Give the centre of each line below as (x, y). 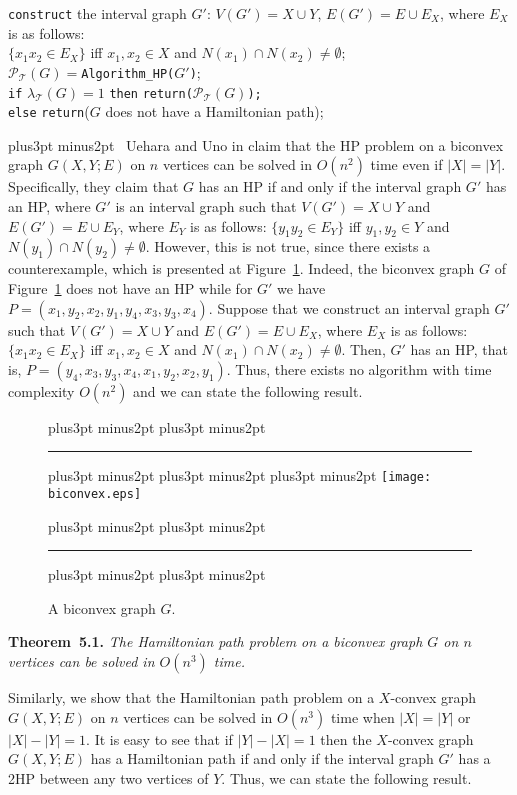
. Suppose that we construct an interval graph (349, 307)
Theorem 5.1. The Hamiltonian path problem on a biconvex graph (215, 641)
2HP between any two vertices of (108, 777)
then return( (151, 93)
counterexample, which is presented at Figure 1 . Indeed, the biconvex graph (241, 268)
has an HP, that (459, 349)
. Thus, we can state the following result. (346, 777)
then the (346, 738)
